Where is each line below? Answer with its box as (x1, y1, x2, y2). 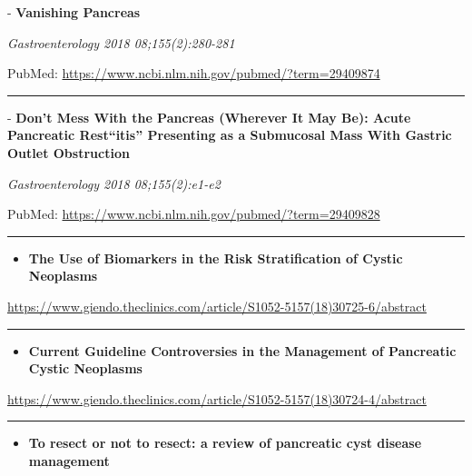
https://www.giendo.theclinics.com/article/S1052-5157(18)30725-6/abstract (7, 296, 427, 315)
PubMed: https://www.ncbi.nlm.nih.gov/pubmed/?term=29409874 (7, 64, 380, 83)
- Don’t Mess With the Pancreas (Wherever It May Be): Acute (7, 107, 411, 126)
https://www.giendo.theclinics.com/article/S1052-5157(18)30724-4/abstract (7, 389, 427, 408)
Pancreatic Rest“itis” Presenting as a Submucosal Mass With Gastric (7, 125, 452, 144)
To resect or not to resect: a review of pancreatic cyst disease (28, 433, 422, 452)
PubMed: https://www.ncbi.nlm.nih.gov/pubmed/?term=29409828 (7, 204, 380, 223)
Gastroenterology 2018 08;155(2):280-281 (7, 33, 235, 52)
